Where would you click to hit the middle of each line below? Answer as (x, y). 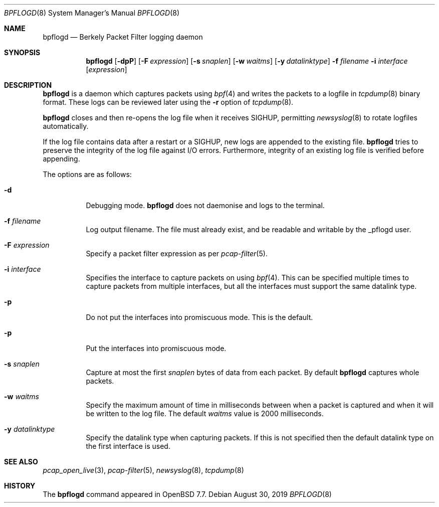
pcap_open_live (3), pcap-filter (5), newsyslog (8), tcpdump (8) (143, 470)
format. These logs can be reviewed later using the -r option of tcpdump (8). (168, 102)
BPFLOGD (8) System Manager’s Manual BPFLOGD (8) (92, 13)
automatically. (66, 126)
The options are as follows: (87, 174)
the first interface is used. (128, 446)
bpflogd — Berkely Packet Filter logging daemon (123, 37)
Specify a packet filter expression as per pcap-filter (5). (177, 253)
